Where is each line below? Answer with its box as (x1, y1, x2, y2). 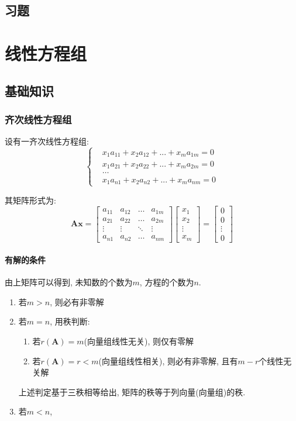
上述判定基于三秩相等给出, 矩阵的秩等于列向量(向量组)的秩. (18, 385, 246, 398)
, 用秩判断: (50, 315, 90, 327)
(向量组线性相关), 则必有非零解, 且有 (98, 354, 238, 367)
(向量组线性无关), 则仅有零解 (84, 335, 194, 347)
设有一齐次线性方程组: (5, 135, 89, 147)
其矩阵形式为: (5, 194, 56, 206)
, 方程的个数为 (139, 276, 194, 288)
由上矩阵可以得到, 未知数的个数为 (5, 276, 133, 288)
